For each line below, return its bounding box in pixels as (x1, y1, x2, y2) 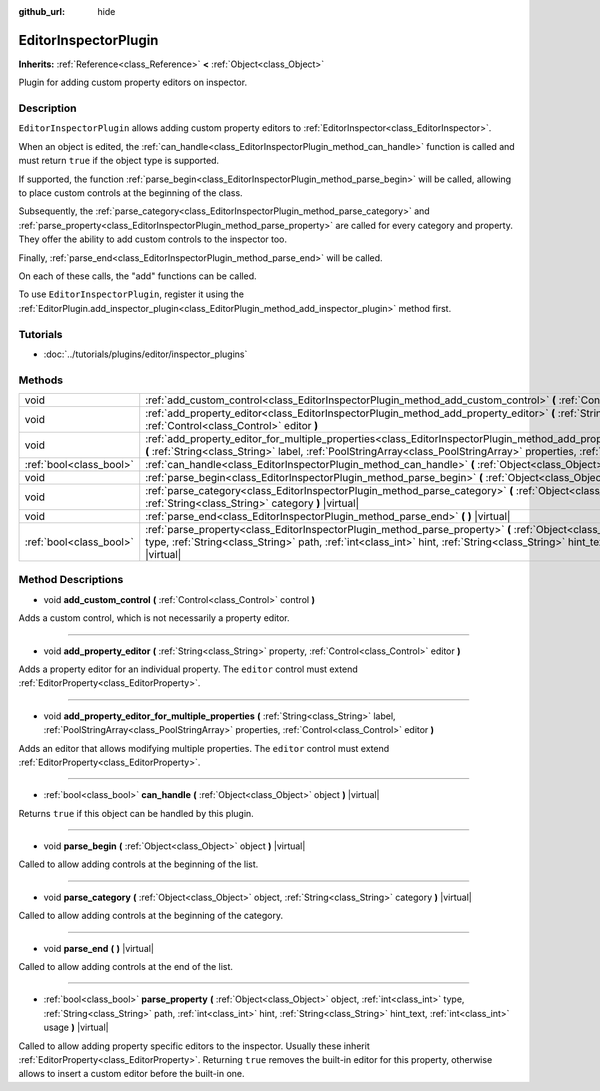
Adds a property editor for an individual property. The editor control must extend (18, 663, 359, 675)
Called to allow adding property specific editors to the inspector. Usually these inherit (18, 1040, 370, 1052)
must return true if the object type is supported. (18, 155, 220, 167)
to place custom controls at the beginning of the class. (18, 187, 244, 199)
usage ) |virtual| (43, 1021, 109, 1034)
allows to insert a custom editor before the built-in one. (18, 1068, 245, 1080)
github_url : (18, 6, 65, 17)
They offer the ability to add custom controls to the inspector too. (18, 233, 288, 245)
